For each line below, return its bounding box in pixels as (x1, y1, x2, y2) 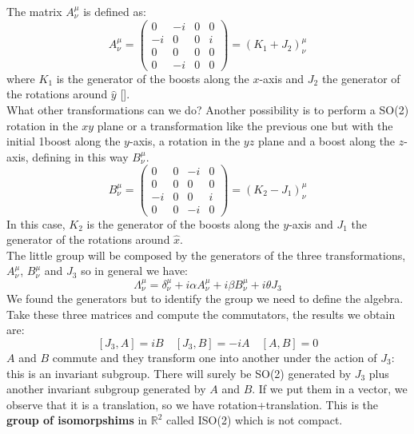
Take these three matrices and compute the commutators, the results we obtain (6, 305, 396, 322)
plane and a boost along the (257, 133, 396, 149)
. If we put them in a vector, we (252, 380, 408, 397)
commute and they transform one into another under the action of (52, 348, 377, 365)
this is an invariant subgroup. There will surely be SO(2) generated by (6, 364, 352, 381)
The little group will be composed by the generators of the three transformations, (6, 246, 406, 263)
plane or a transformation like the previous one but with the (97, 117, 393, 133)
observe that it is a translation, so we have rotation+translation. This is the (6, 396, 379, 412)
